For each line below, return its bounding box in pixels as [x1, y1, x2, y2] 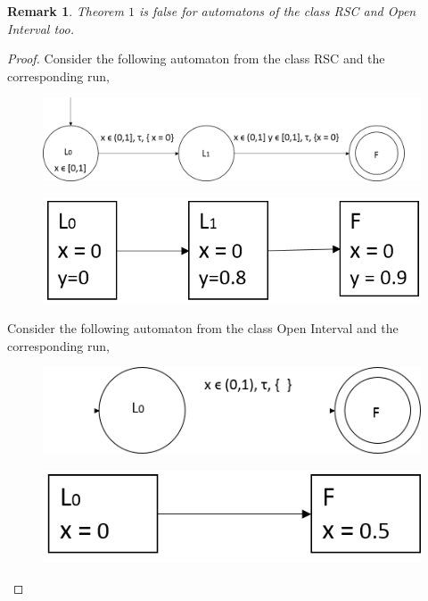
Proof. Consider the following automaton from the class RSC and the [7, 49, 385, 68]
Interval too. [7, 19, 74, 38]
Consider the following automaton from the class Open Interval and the [7, 319, 399, 338]
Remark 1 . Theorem [7, 2, 124, 20]
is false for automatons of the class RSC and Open [138, 2, 416, 20]
